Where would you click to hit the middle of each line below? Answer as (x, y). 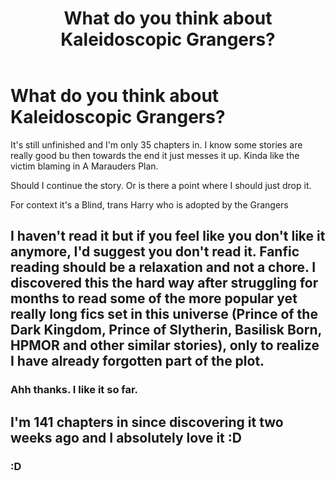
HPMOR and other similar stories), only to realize (165, 345)
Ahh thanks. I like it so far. (74, 390)
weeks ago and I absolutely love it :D (126, 437)
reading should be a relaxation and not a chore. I (163, 267)
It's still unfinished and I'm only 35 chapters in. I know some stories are (156, 144)
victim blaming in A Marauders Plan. (84, 166)
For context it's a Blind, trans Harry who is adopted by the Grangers (149, 204)
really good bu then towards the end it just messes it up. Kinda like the (155, 155)
